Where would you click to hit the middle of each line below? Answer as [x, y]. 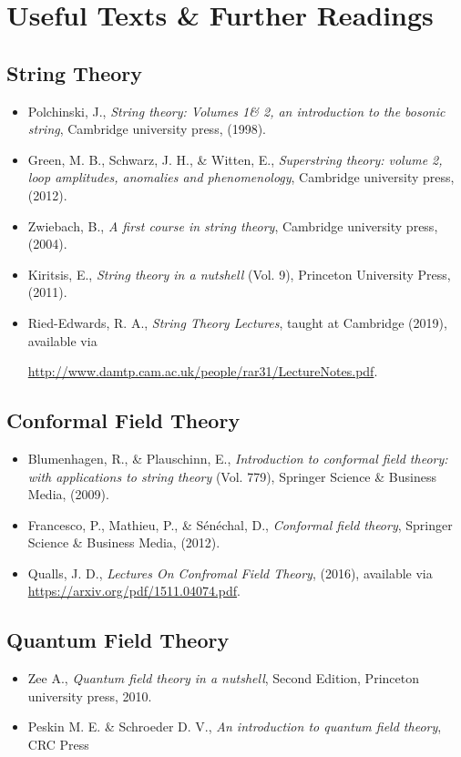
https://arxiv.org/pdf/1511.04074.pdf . [134, 591]
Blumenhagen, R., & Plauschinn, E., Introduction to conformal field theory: [238, 458]
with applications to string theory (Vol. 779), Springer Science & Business [232, 476]
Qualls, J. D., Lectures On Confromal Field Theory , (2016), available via [230, 573]
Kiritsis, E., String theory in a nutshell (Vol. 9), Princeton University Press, [239, 274]
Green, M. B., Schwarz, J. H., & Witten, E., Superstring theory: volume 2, [235, 159]
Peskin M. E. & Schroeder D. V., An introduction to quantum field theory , [235, 726]
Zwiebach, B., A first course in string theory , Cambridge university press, [233, 225]
